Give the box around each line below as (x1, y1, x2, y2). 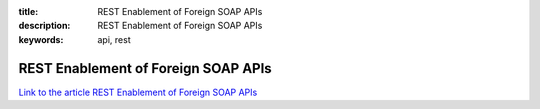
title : (18, 6, 39, 17)
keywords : (18, 33, 64, 45)
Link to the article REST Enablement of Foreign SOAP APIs (18, 86, 258, 98)
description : (18, 20, 71, 32)
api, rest (97, 33, 131, 45)
